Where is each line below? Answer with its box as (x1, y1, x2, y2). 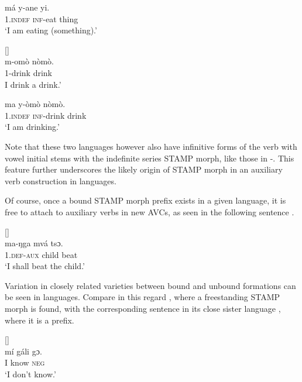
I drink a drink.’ (5, 78, 61, 90)
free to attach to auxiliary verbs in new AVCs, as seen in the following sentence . (5, 205, 294, 218)
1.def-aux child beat (5, 248, 78, 260)
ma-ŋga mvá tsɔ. (5, 237, 63, 249)
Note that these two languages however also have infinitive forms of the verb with (5, 140, 297, 152)
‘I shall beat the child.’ (5, 260, 85, 272)
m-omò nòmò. (5, 55, 54, 67)
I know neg (5, 356, 45, 369)
